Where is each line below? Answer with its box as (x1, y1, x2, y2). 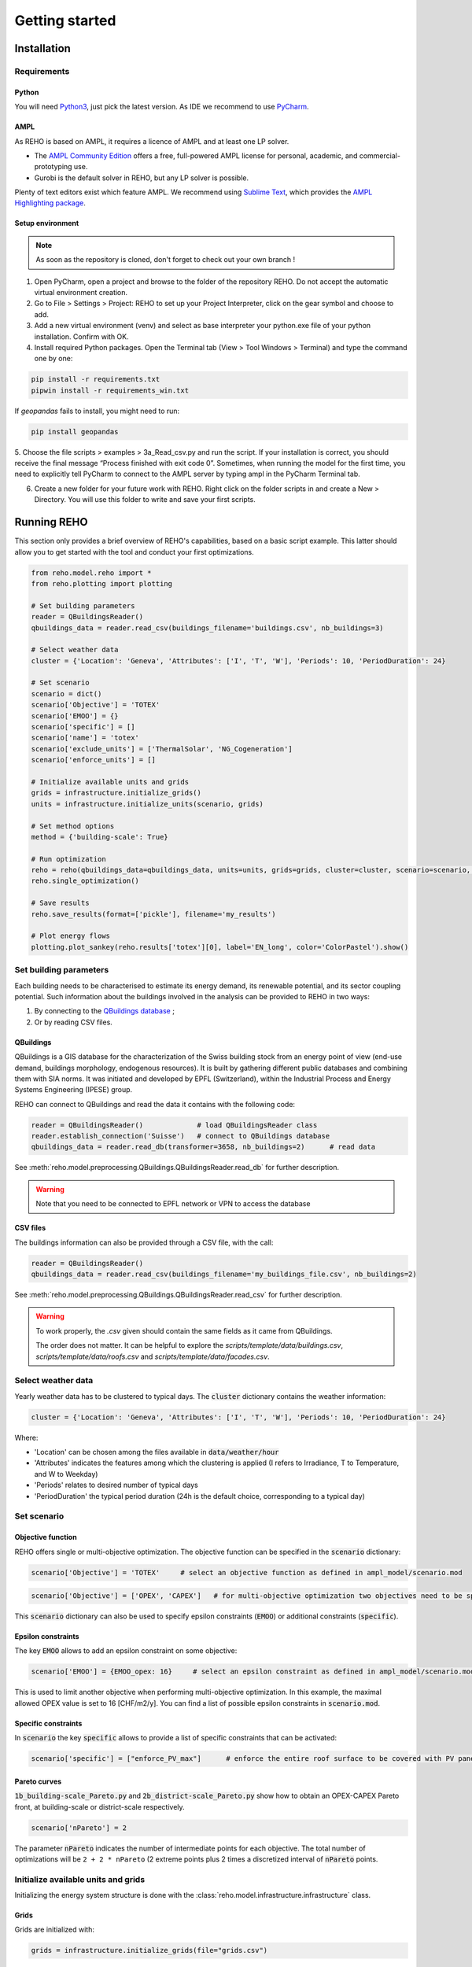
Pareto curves (14, 1777, 62, 1786)
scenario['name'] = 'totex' (31, 733, 139, 743)
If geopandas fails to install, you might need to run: (14, 406, 180, 415)
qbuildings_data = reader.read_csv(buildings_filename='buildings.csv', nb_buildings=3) (31, 623, 385, 633)
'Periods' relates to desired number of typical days (34, 1480, 198, 1490)
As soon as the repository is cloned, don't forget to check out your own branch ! (35, 255, 296, 264)
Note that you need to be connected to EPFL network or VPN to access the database (35, 1199, 311, 1209)
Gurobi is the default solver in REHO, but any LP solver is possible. (34, 173, 249, 183)
